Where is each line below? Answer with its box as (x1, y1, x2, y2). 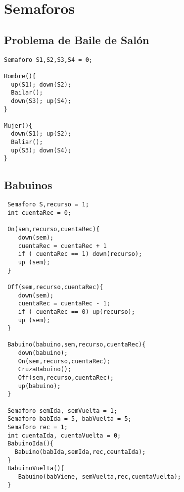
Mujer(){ (4, 122, 33, 129)
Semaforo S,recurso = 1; (7, 201, 89, 208)
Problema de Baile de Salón (4, 32, 149, 47)
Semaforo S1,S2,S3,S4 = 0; (4, 56, 92, 63)
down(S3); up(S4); (11, 97, 72, 104)
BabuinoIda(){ (7, 440, 54, 447)
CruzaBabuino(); (18, 366, 72, 373)
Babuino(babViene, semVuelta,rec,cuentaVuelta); (18, 473, 181, 480)
